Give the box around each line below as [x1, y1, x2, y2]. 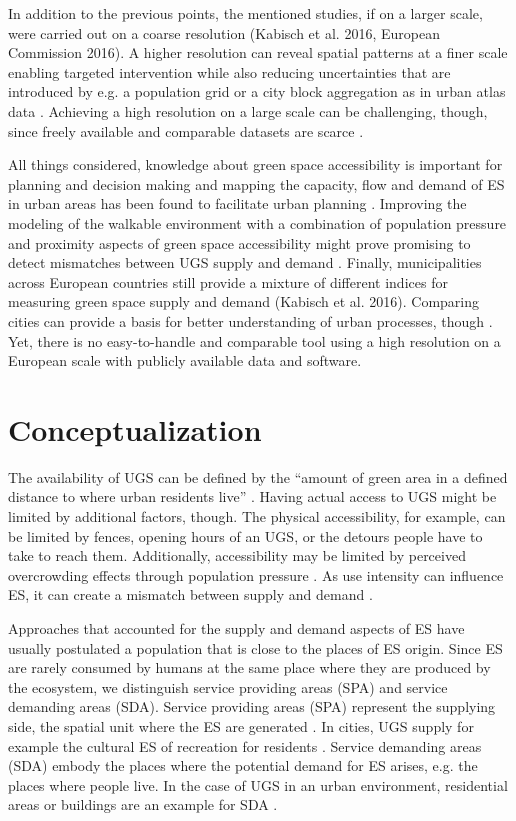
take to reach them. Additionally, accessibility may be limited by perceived [8, 545, 466, 566]
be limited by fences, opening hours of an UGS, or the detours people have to [8, 525, 483, 546]
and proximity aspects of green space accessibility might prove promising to [8, 232, 471, 253]
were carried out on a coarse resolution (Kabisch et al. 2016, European [8, 22, 440, 43]
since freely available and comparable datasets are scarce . [8, 120, 364, 141]
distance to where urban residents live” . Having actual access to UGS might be [8, 486, 497, 507]
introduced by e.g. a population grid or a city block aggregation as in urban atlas [8, 81, 506, 102]
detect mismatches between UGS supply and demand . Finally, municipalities [8, 252, 482, 273]
